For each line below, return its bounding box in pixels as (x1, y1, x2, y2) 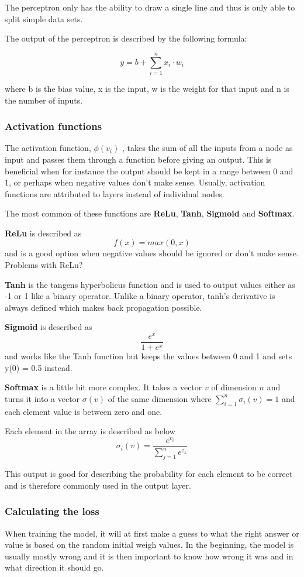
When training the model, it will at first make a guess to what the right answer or (5, 527, 299, 539)
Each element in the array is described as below (5, 425, 175, 437)
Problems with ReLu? (5, 259, 83, 271)
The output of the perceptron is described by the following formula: (5, 32, 247, 44)
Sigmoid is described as (5, 321, 92, 333)
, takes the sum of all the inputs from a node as (122, 142, 293, 154)
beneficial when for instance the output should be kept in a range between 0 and (5, 164, 293, 177)
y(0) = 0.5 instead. (5, 361, 72, 373)
